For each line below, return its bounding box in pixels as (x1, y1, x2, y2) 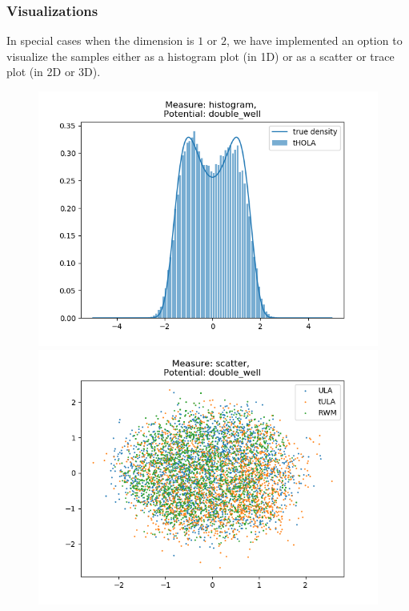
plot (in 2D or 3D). (6, 63, 101, 80)
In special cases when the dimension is (6, 32, 194, 49)
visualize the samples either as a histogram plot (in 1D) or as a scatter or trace (6, 47, 395, 64)
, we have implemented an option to (226, 32, 403, 49)
